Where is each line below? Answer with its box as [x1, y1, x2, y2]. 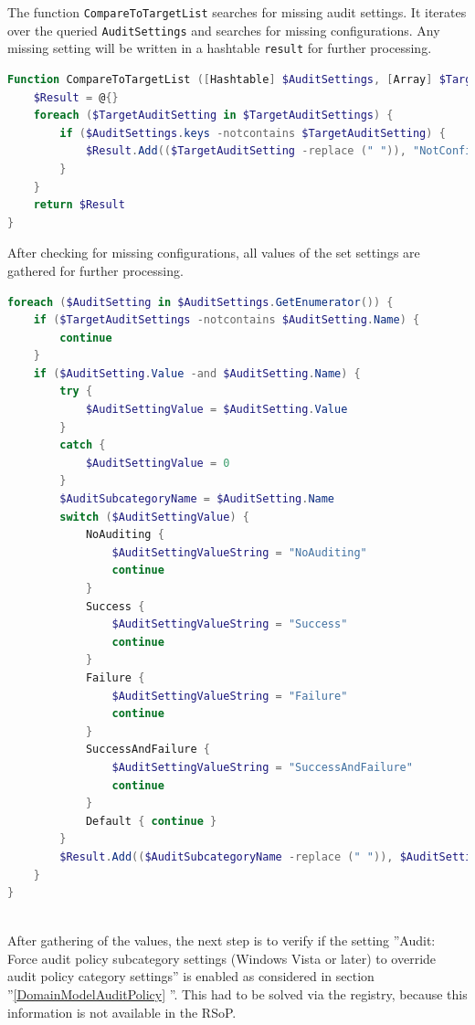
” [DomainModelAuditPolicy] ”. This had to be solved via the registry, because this [7, 985, 468, 1004]
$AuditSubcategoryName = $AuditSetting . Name [59, 492, 335, 506]
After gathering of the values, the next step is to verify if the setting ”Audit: [7, 931, 436, 950]
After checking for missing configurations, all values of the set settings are [7, 243, 420, 262]
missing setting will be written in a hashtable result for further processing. [7, 38, 432, 58]
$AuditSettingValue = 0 [85, 456, 230, 470]
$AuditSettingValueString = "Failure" [111, 689, 348, 703]
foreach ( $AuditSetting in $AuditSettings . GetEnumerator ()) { [7, 295, 394, 309]
